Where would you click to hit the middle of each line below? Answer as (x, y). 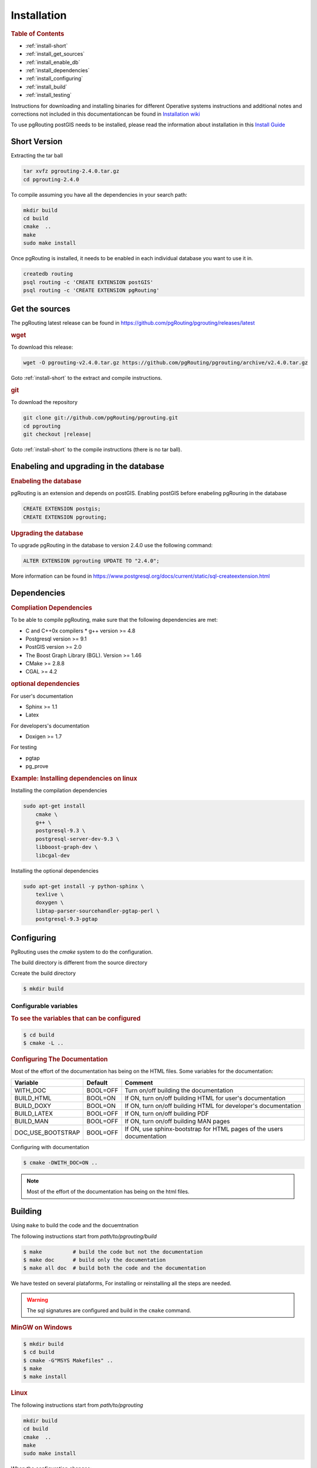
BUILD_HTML (33, 1098)
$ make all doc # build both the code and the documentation (114, 1268)
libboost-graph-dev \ (67, 847)
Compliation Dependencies (51, 608)
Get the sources (41, 309)
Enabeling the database (46, 482)
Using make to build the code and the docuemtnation (75, 1225)
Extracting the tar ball (37, 156)
